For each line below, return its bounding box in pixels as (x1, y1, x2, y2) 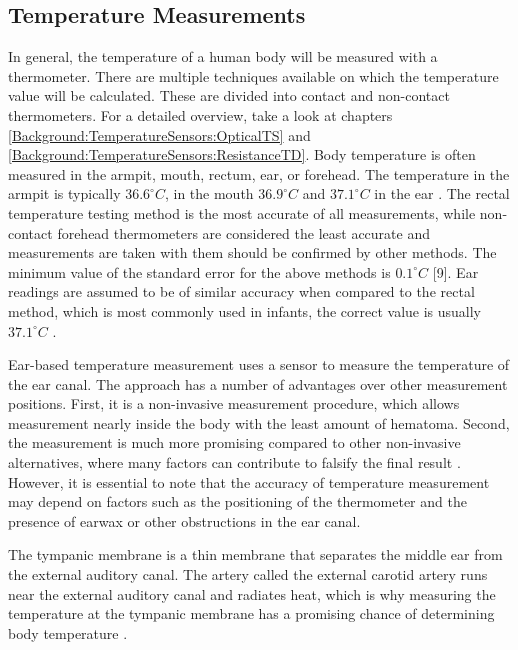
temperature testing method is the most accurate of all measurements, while (8, 202, 476, 223)
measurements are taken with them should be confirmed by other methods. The (8, 242, 497, 263)
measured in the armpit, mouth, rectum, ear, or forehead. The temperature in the (8, 163, 510, 184)
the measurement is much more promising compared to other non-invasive (8, 432, 461, 453)
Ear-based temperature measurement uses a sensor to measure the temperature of (8, 354, 510, 375)
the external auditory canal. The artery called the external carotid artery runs (8, 564, 488, 585)
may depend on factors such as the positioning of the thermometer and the (8, 491, 467, 512)
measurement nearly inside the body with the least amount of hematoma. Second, (8, 412, 510, 433)
